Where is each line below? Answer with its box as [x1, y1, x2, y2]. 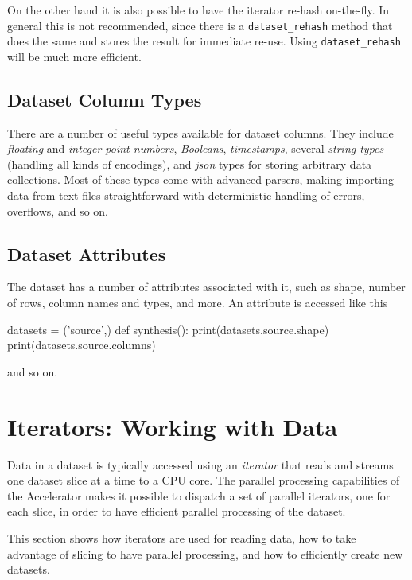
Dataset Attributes [7, 241, 166, 266]
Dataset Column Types [7, 87, 202, 111]
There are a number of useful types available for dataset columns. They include [7, 124, 394, 141]
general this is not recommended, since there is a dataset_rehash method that [7, 17, 393, 33]
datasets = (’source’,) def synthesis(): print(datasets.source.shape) [7, 321, 329, 337]
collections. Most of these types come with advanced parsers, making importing [7, 171, 394, 188]
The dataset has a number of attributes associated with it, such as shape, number [7, 278, 406, 295]
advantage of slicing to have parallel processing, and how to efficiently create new [7, 545, 403, 562]
